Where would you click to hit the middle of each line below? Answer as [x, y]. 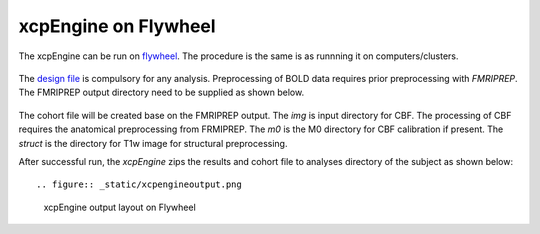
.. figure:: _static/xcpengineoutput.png [139, 184]
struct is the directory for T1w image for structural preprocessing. [153, 143]
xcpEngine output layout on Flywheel [120, 207]
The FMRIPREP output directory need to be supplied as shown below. [161, 92]
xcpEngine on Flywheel [117, 26]
